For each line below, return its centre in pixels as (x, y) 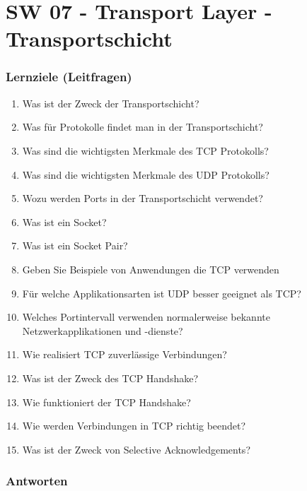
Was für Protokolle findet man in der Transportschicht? (143, 127)
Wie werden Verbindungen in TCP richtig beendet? (134, 426)
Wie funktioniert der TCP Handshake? (106, 402)
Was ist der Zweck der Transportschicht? (111, 103)
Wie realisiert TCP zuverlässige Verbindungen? (124, 354)
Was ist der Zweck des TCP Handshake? (110, 378)
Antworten (37, 481)
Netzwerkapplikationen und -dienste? (103, 330)
